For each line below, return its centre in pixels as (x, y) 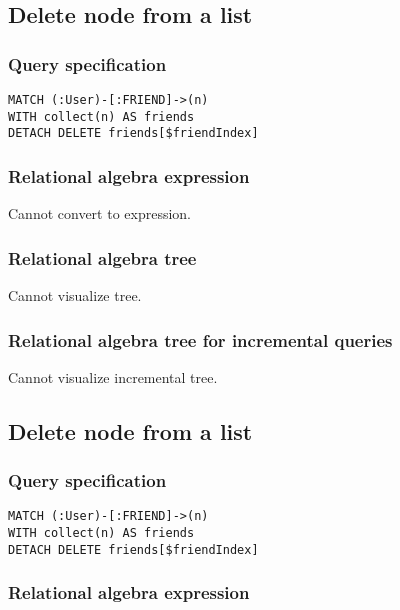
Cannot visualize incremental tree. (113, 376)
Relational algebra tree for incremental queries (200, 339)
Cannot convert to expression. (100, 213)
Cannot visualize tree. (75, 295)
